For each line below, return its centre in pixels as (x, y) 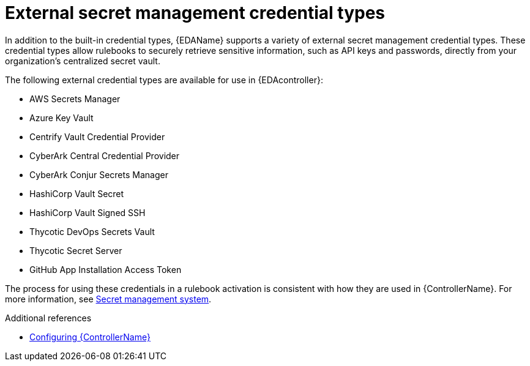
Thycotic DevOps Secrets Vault (92, 231)
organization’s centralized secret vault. (83, 61)
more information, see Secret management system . (108, 299)
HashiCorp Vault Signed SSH (88, 212)
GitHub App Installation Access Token (106, 269)
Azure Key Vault (62, 118)
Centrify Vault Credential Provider (97, 136)
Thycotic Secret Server (76, 250)
